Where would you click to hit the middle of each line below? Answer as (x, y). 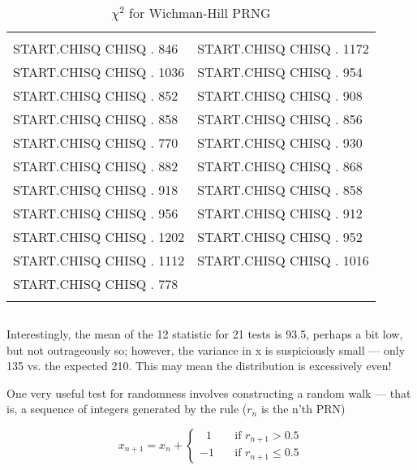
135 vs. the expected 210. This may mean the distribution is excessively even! (199, 366)
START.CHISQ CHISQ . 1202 (99, 237)
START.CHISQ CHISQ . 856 (280, 119)
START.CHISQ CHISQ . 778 (96, 284)
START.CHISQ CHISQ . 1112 (99, 260)
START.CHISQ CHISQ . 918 (96, 190)
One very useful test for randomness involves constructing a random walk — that (209, 392)
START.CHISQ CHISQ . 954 (280, 72)
